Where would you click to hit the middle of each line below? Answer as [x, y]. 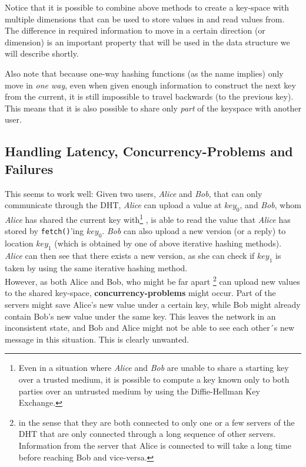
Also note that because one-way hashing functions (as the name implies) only [144, 73]
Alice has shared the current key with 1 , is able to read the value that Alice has [148, 218]
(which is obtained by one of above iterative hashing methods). [168, 243]
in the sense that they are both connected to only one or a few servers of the [157, 422]
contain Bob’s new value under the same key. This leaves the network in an [140, 316]
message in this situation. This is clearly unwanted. [97, 339]
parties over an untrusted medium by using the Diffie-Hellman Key [139, 391]
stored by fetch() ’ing [44, 231]
